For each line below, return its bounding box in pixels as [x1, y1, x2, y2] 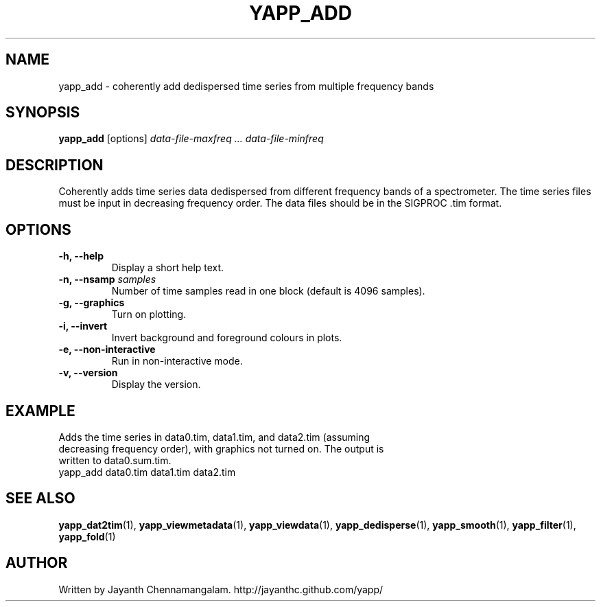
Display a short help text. [111, 262, 224, 274]
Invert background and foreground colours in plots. [111, 332, 342, 344]
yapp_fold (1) [58, 530, 116, 542]
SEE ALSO [5, 490, 75, 507]
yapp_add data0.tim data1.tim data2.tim [58, 466, 236, 478]
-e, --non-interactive [58, 343, 156, 356]
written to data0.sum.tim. [58, 454, 172, 466]
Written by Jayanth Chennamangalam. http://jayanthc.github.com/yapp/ [58, 583, 384, 595]
